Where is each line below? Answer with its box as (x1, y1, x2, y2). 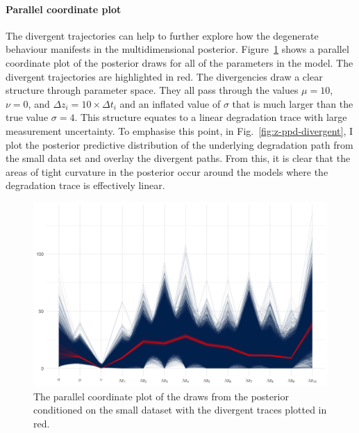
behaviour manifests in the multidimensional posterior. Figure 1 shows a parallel (6, 42, 349, 56)
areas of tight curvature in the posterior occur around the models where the (6, 164, 328, 179)
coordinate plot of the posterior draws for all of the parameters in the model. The (6, 55, 353, 70)
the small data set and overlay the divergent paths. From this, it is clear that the (6, 151, 351, 165)
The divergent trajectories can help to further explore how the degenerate (6, 28, 319, 42)
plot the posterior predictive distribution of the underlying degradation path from (6, 137, 353, 152)
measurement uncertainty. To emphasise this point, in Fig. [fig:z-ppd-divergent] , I (6, 123, 353, 138)
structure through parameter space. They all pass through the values (6, 83, 299, 97)
